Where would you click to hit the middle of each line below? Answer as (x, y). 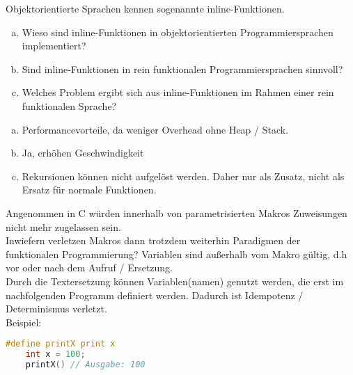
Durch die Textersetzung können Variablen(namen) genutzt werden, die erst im (175, 281)
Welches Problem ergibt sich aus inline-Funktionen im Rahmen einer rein (178, 92)
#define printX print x (61, 344)
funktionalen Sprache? (69, 105)
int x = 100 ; (55, 354)
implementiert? (54, 46)
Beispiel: (24, 322)
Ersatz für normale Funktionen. (89, 190)
